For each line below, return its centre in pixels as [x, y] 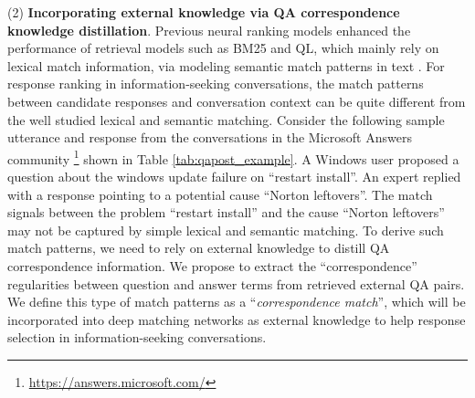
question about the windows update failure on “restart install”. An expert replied [234, 176]
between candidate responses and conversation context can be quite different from [237, 101]
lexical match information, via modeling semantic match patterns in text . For [226, 65]
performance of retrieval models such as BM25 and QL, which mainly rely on [223, 48]
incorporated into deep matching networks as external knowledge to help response [237, 319]
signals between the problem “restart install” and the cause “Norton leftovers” [226, 212]
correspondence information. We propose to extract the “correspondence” [212, 265]
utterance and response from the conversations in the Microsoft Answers [210, 137]
